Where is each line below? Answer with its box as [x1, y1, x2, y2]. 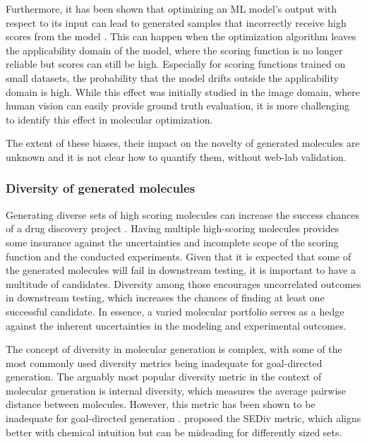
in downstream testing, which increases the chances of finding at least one [6, 290, 325, 305]
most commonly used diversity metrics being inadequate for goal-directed [6, 355, 323, 370]
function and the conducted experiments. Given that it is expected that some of [6, 248, 351, 263]
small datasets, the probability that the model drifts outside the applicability [6, 70, 339, 85]
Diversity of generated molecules [6, 179, 195, 197]
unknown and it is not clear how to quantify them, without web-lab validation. [6, 149, 347, 164]
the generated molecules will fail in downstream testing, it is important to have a [6, 263, 356, 277]
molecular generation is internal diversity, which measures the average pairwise [6, 383, 347, 397]
